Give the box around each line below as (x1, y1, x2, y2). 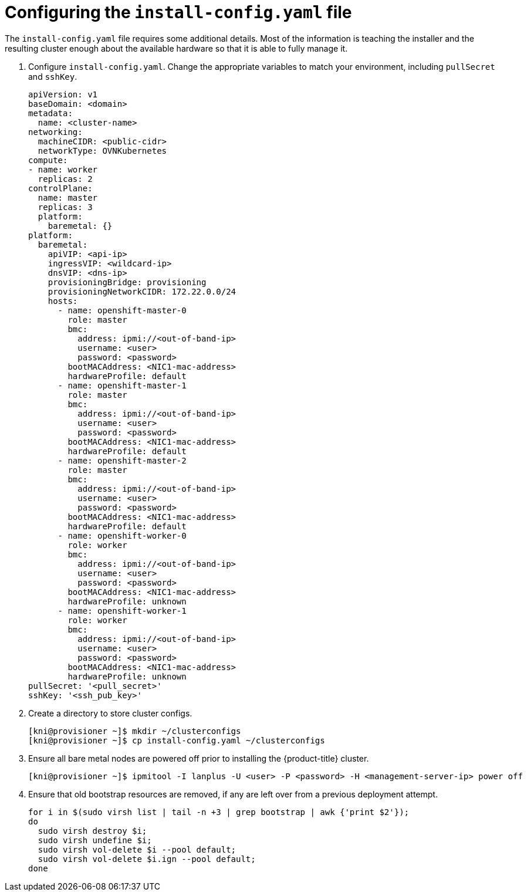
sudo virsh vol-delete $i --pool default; (38, 844, 237, 854)
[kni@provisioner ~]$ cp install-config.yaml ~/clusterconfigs (28, 735, 325, 745)
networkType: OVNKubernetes (38, 146, 167, 155)
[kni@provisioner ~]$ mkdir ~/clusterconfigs (28, 726, 241, 736)
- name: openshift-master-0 (58, 305, 187, 315)
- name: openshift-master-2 (58, 455, 187, 465)
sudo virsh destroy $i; (38, 826, 147, 836)
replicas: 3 (38, 202, 93, 212)
